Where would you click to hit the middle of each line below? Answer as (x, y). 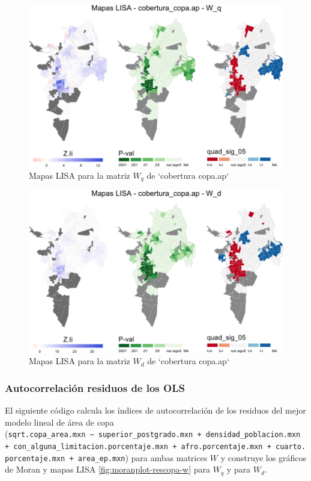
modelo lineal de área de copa (59, 422)
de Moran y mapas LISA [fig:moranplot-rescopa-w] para (107, 469)
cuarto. (291, 447)
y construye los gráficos (263, 457)
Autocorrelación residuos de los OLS (95, 387)
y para (239, 469)
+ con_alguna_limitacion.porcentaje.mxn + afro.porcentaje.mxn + (138, 447)
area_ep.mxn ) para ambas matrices (143, 457)
